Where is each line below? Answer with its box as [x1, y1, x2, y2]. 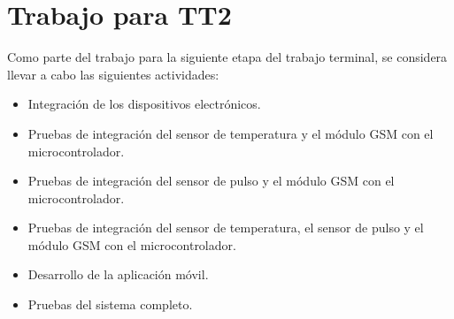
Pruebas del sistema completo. [27, 295, 193, 314]
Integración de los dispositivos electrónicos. [27, 95, 261, 113]
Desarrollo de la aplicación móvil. [27, 265, 209, 284]
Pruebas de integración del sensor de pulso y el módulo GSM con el [27, 171, 395, 190]
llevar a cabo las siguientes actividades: [7, 65, 219, 83]
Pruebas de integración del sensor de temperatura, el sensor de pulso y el [27, 218, 424, 237]
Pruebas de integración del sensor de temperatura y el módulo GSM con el [27, 124, 434, 142]
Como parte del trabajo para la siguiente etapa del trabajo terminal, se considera [7, 48, 448, 66]
